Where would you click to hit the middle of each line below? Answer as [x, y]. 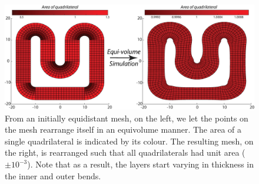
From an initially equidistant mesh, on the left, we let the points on [127, 118]
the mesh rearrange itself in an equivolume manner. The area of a [123, 129]
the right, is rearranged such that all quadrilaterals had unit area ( [125, 152]
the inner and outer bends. [53, 175]
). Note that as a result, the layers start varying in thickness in [141, 164]
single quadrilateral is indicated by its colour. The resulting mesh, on [129, 141]
